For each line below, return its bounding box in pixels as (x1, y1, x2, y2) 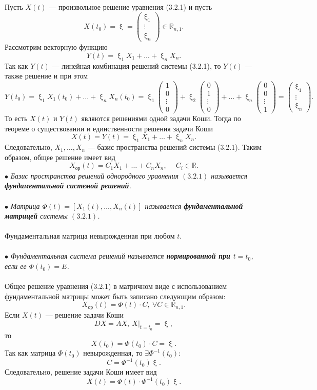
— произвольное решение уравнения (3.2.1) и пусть (49, 2, 212, 12)
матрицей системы (5, 210, 68, 221)
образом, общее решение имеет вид (5, 151, 115, 162)
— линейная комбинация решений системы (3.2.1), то (52, 60, 221, 71)
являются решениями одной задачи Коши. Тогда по (81, 113, 241, 124)
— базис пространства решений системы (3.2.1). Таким (87, 142, 262, 152)
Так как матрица (5, 347, 56, 358)
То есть (5, 113, 28, 124)
